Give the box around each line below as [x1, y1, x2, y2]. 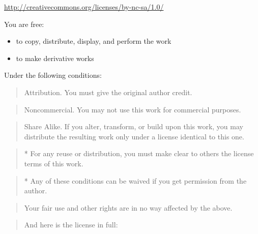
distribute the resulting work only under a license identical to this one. [24, 131, 244, 141]
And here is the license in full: [24, 219, 118, 230]
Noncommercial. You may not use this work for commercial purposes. [24, 104, 241, 114]
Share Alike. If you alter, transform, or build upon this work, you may [24, 121, 243, 132]
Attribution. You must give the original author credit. [24, 86, 192, 97]
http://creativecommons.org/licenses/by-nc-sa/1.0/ [4, 2, 164, 12]
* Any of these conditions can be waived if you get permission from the [24, 175, 247, 186]
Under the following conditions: [4, 70, 102, 80]
